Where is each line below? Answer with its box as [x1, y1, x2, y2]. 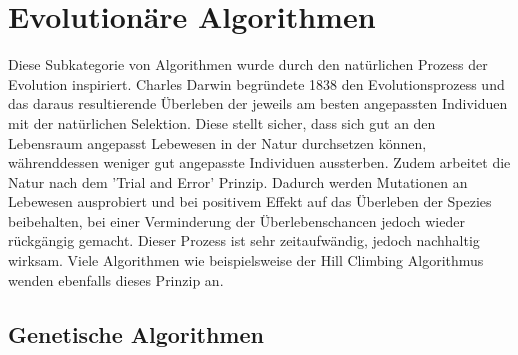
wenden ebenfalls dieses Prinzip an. [8, 269, 224, 290]
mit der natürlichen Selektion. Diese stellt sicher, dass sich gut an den [8, 112, 436, 133]
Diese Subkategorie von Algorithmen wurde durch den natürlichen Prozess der [8, 54, 488, 75]
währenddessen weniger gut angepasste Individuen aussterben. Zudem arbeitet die [8, 152, 511, 173]
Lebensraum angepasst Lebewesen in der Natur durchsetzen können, [8, 132, 427, 153]
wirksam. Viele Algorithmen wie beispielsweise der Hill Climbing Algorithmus [8, 250, 484, 271]
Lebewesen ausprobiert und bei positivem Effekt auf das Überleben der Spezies [8, 191, 492, 212]
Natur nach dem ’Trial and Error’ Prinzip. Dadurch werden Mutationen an [8, 171, 468, 192]
